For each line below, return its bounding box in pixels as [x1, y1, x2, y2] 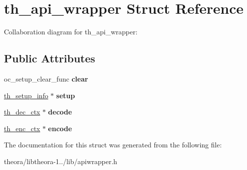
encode [48, 123, 72, 133]
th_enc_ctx [4, 123, 40, 133]
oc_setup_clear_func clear [4, 73, 88, 84]
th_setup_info [4, 90, 48, 100]
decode [48, 107, 72, 117]
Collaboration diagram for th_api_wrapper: [4, 27, 138, 37]
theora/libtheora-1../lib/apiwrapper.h [4, 156, 118, 166]
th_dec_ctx [4, 107, 40, 117]
